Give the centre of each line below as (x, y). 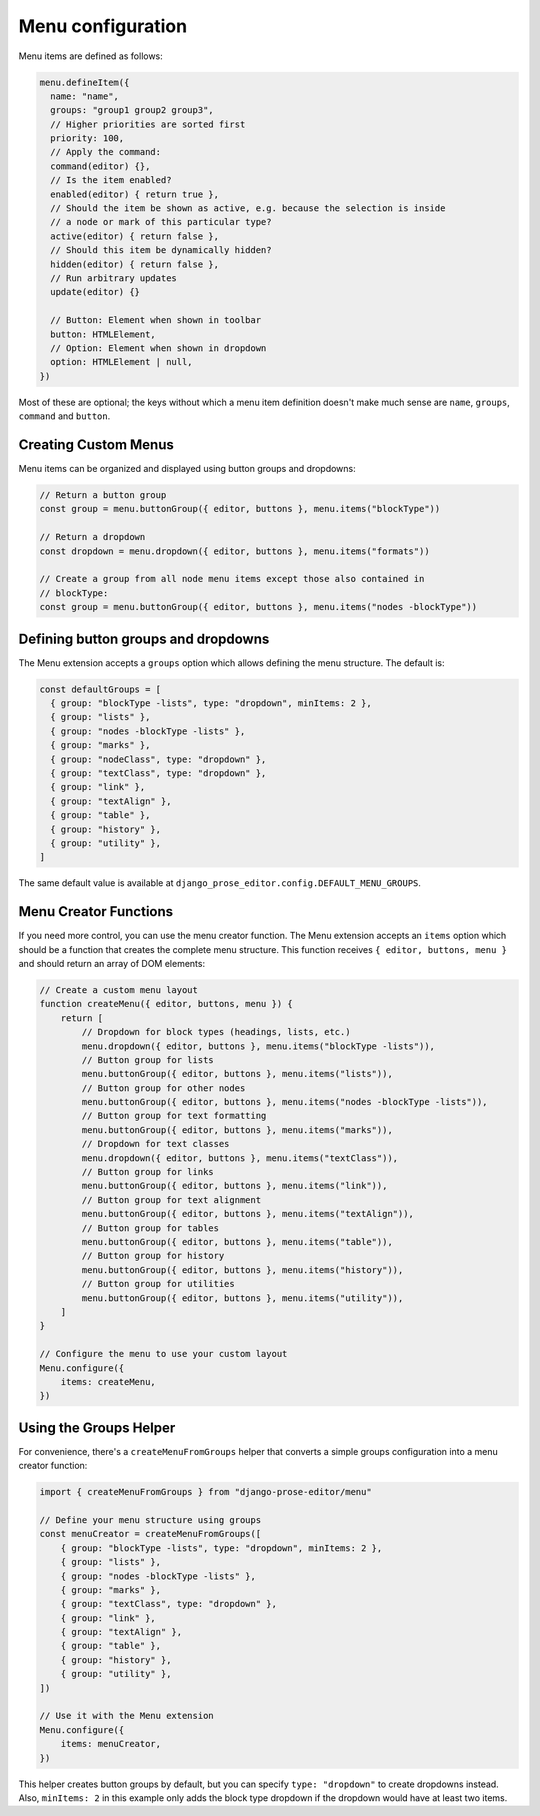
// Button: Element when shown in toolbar (156, 320)
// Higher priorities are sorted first (148, 124)
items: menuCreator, (111, 1744)
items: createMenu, (108, 1381)
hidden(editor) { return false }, (135, 264)
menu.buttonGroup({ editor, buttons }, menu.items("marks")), (237, 1129)
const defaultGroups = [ (100, 689)
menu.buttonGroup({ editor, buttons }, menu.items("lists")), (237, 1074)
